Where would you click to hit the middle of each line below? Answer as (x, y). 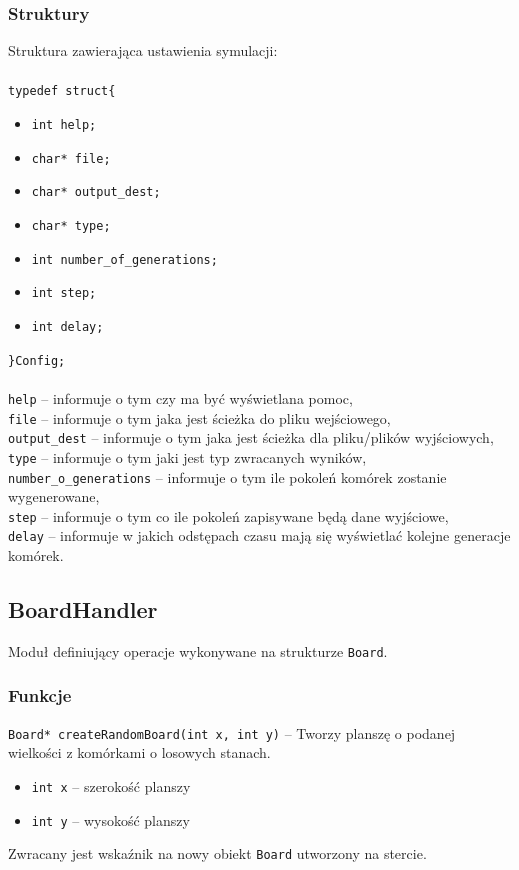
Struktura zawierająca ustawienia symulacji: (143, 50)
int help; (64, 125)
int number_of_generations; (124, 259)
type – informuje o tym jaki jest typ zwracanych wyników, (187, 456)
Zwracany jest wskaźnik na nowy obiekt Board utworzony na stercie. (217, 853)
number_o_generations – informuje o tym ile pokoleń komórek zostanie (227, 476)
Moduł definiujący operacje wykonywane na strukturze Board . (198, 650)
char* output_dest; (96, 192)
